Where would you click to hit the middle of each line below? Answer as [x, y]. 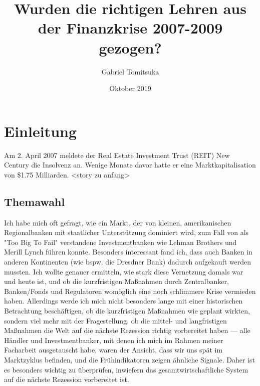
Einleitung [41, 131]
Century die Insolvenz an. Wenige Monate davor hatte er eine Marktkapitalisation [130, 165]
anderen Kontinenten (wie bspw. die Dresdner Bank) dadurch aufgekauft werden [128, 261]
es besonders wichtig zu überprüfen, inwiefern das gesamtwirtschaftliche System [126, 369]
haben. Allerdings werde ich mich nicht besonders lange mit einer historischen [123, 301]
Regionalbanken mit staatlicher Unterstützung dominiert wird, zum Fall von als [126, 232]
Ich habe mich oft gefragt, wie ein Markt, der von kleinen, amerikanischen [118, 222]
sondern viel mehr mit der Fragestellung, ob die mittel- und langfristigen [115, 320]
